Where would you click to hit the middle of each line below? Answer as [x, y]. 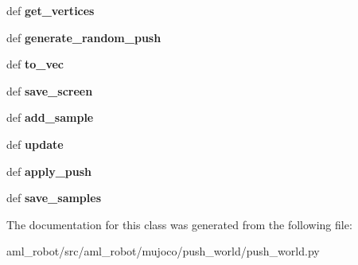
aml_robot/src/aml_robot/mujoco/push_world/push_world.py [163, 251]
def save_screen [50, 90]
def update [35, 144]
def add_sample [50, 117]
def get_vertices [51, 10]
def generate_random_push [84, 37]
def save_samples [54, 198]
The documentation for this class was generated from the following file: [179, 224]
